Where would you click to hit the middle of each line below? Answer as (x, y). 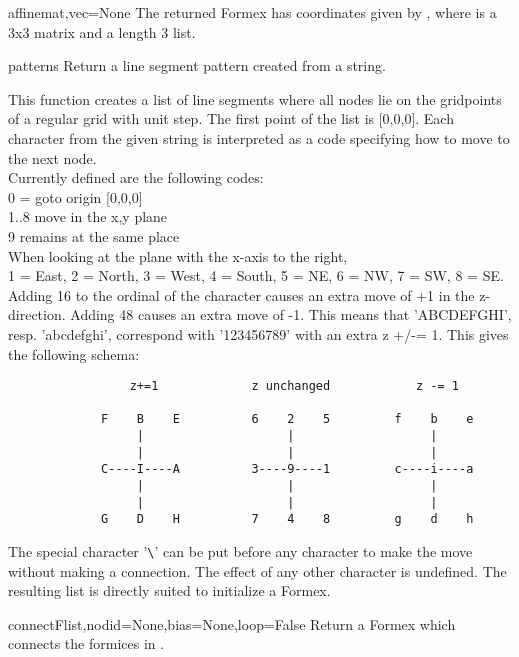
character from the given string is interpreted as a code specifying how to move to (259, 137)
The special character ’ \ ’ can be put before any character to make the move (240, 551)
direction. (37, 314)
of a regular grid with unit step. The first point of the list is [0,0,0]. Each (231, 118)
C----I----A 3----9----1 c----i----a (287, 469)
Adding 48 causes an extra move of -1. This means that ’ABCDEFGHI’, (291, 314)
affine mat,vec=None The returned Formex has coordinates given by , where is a (252, 12)
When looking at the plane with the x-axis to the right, (178, 255)
